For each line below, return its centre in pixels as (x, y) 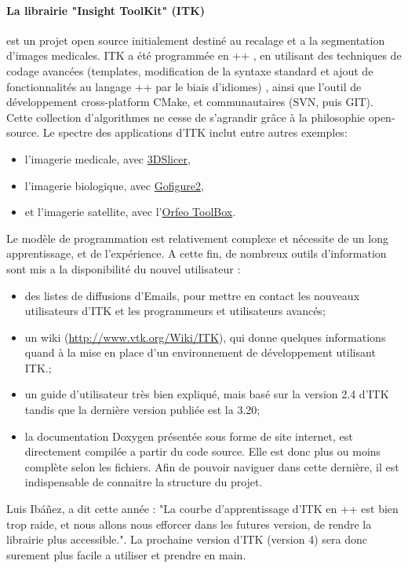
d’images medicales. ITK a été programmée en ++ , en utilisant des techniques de (204, 55)
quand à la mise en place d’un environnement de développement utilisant (200, 352)
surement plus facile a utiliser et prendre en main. (126, 554)
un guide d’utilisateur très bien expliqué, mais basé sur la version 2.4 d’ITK (207, 394)
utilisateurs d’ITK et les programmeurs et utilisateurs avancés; (175, 311)
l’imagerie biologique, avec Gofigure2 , (114, 185)
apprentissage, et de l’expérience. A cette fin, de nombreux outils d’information (197, 253)
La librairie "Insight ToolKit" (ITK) (106, 10)
